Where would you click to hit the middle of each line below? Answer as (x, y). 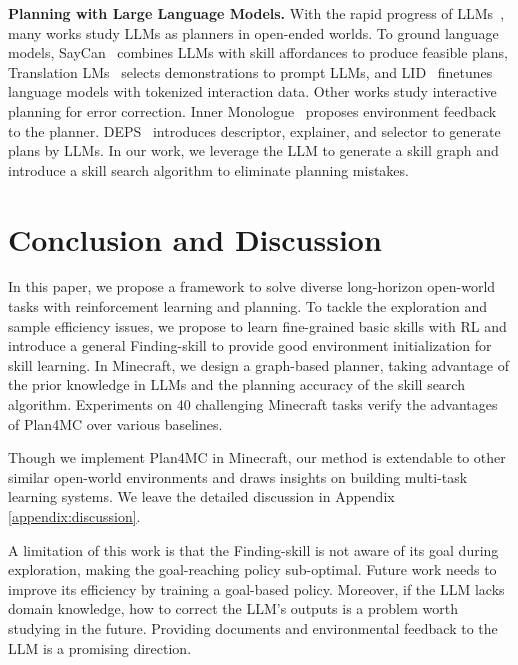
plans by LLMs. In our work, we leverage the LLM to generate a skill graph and (253, 150)
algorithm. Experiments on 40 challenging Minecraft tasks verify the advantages (253, 404)
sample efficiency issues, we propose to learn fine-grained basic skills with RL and (257, 325)
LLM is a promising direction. (100, 647)
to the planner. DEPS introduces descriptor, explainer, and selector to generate (254, 130)
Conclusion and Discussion (195, 238)
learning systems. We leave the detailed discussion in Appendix (201, 496)
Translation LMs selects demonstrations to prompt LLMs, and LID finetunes (250, 71)
